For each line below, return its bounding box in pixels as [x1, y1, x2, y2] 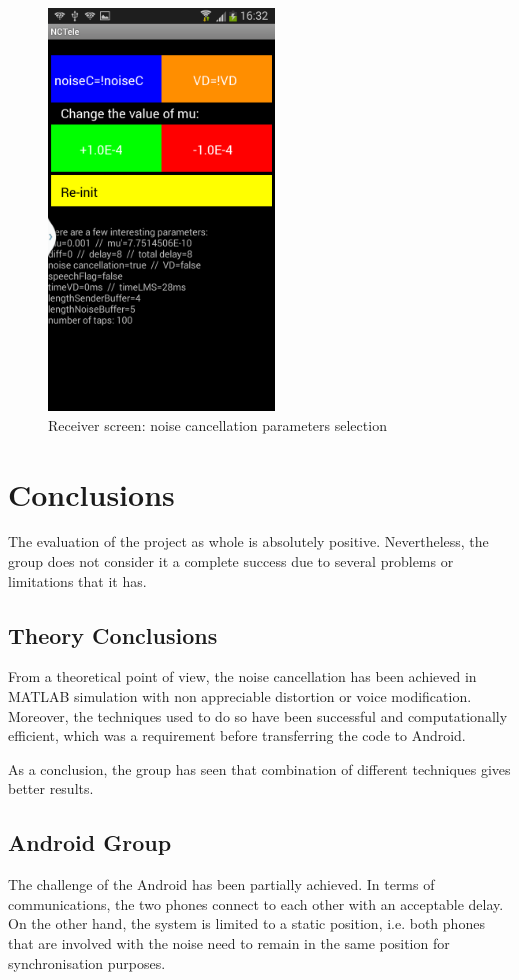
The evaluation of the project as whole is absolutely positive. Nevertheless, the [8, 531, 489, 552]
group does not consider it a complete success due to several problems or [8, 551, 454, 572]
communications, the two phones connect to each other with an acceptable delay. [8, 893, 504, 914]
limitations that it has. [8, 570, 147, 591]
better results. [8, 778, 94, 799]
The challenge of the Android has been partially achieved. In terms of [8, 874, 435, 895]
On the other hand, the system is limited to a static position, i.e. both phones [8, 913, 485, 934]
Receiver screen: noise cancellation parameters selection [48, 414, 387, 435]
